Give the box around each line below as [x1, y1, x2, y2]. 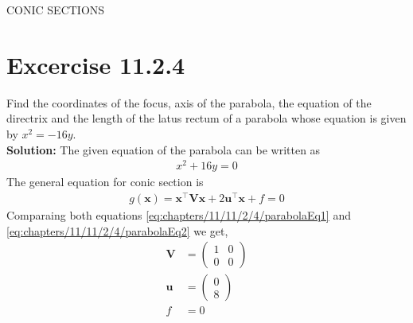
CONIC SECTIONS [6, 2, 105, 18]
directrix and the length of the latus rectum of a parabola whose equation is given [6, 110, 407, 126]
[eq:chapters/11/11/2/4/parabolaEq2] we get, [6, 222, 228, 239]
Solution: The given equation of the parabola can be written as [6, 141, 321, 158]
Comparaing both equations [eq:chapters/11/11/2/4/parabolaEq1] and [6, 206, 351, 223]
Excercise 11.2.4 [6, 48, 185, 80]
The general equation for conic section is [6, 173, 204, 190]
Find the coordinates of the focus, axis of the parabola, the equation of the [6, 94, 372, 111]
